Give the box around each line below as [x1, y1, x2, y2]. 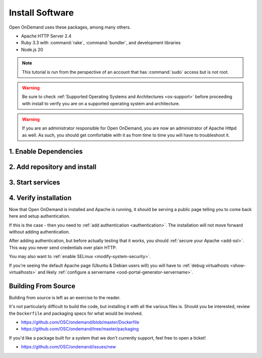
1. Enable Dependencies [9, 147, 83, 155]
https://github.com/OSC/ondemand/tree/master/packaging [21, 326, 139, 332]
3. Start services [9, 178, 60, 186]
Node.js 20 [21, 47, 43, 52]
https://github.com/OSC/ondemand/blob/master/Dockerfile [21, 319, 139, 325]
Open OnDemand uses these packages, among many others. [9, 24, 131, 30]
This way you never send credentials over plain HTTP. [9, 244, 117, 250]
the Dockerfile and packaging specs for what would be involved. [9, 310, 143, 316]
